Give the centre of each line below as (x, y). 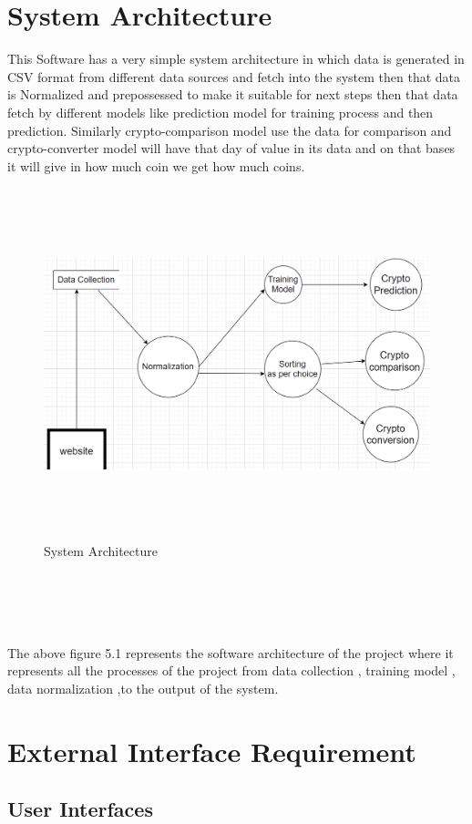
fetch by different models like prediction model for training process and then (221, 112)
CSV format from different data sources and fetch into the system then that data (234, 76)
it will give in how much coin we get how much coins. (156, 165)
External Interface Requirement (212, 751)
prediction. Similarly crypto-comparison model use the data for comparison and (230, 130)
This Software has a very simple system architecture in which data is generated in (236, 59)
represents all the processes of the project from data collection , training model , (231, 670)
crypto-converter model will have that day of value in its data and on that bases (231, 148)
